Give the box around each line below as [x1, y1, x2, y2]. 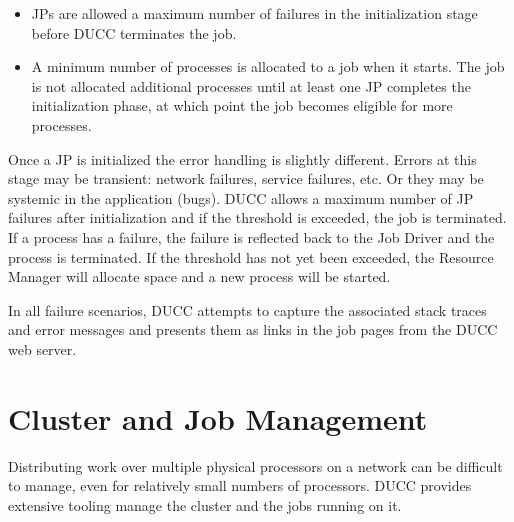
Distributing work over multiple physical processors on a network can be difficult [8, 455, 503, 476]
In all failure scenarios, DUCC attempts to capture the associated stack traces [8, 299, 487, 320]
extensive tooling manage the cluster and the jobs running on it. [8, 494, 402, 515]
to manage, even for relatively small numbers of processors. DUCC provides [8, 475, 472, 496]
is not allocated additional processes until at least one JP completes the [31, 75, 471, 96]
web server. [8, 338, 77, 359]
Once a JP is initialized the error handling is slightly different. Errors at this [8, 148, 477, 169]
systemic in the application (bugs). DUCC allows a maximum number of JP [8, 187, 474, 208]
